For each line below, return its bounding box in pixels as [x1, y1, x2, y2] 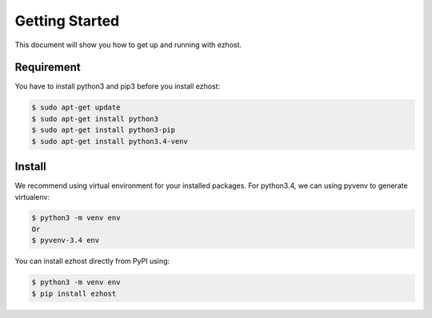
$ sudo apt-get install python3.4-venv [31, 137, 188, 145]
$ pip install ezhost [31, 288, 117, 298]
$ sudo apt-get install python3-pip [31, 125, 176, 135]
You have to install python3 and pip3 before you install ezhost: [14, 81, 220, 91]
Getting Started [14, 12, 120, 30]
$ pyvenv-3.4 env [31, 236, 100, 245]
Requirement [14, 61, 82, 74]
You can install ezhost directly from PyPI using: [14, 256, 170, 266]
